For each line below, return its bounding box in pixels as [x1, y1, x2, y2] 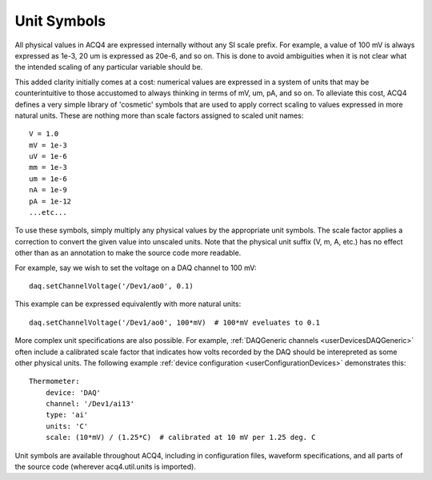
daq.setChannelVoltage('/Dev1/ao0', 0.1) [29, 281, 194, 290]
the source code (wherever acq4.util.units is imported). [14, 462, 196, 472]
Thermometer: [29, 377, 80, 386]
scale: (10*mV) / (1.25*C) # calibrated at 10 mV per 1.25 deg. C [45, 433, 316, 442]
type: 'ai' [45, 410, 89, 420]
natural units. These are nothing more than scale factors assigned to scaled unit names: [14, 111, 304, 120]
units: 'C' [45, 422, 89, 430]
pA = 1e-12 [29, 196, 72, 206]
